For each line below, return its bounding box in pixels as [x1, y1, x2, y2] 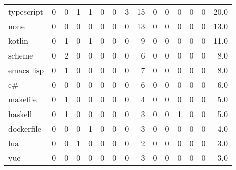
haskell [8, 108, 32, 120]
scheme [8, 49, 33, 61]
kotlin [8, 35, 29, 46]
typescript [8, 6, 43, 17]
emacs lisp [8, 64, 44, 76]
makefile [8, 93, 37, 105]
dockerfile [8, 123, 41, 134]
